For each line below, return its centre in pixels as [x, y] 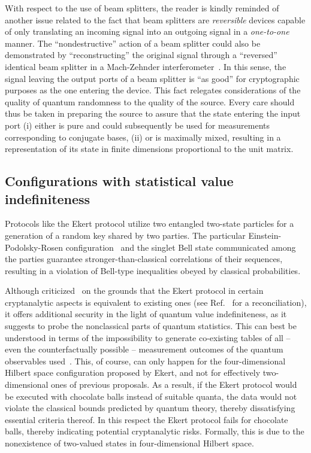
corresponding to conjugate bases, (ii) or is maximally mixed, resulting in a [143, 137]
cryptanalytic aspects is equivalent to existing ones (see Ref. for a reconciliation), [156, 302]
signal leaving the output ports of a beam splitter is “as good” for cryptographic [152, 78]
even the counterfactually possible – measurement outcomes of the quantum [144, 349]
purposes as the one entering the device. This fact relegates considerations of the [153, 90]
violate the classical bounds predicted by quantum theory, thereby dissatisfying [150, 408]
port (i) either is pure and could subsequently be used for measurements [138, 125]
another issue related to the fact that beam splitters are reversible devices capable [155, 19]
